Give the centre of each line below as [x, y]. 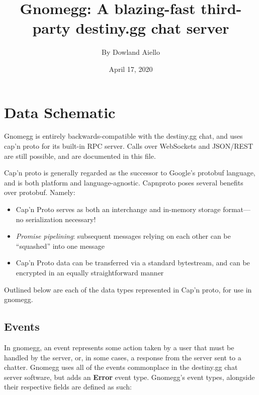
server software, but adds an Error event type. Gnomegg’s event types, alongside [129, 377]
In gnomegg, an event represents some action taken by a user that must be [119, 347]
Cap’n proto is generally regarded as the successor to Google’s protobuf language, [130, 173]
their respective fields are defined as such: [68, 387]
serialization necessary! [61, 219]
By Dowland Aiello [131, 52]
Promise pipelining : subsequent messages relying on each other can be [123, 236]
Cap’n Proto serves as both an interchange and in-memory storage [118, 209]
